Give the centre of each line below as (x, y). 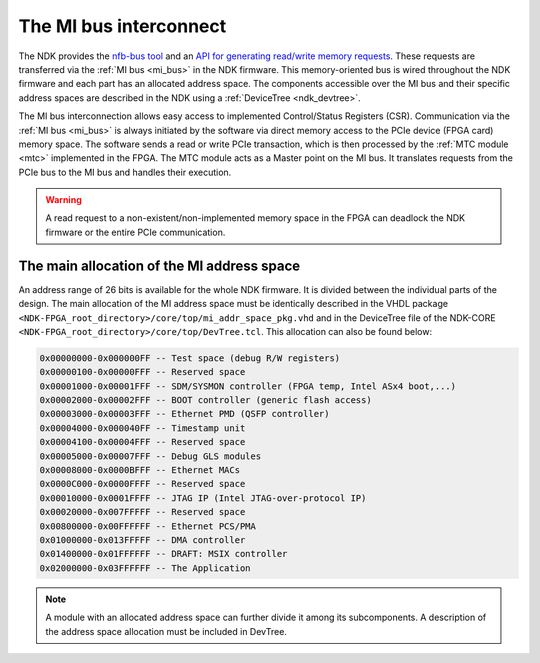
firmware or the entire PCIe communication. (135, 232)
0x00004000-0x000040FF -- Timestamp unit (142, 428)
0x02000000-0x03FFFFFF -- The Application (145, 568)
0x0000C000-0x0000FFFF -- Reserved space (142, 484)
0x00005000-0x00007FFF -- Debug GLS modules (150, 456)
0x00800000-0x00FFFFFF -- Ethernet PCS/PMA (148, 526)
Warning (63, 200)
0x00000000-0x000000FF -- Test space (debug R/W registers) (190, 358)
